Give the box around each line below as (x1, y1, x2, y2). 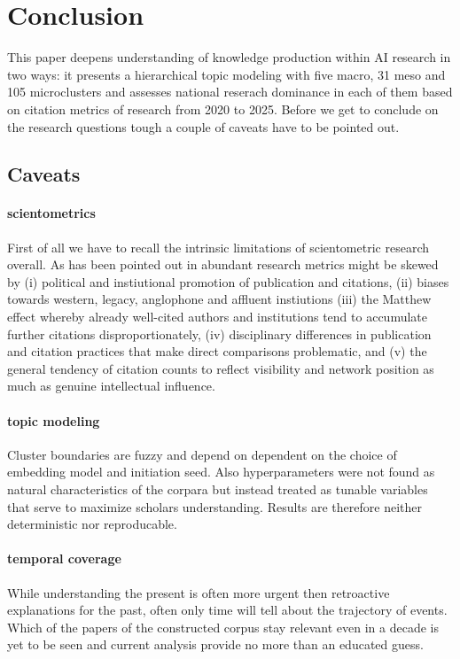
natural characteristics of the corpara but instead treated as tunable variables (7, 480, 428, 498)
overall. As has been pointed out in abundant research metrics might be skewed (7, 255, 439, 274)
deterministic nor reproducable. (7, 515, 177, 533)
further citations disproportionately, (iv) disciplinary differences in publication (7, 324, 432, 343)
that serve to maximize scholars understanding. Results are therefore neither (7, 497, 422, 516)
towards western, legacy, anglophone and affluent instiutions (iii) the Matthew (7, 290, 432, 308)
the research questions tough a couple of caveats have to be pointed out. (7, 117, 400, 136)
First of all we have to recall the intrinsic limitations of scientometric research (7, 237, 429, 256)
